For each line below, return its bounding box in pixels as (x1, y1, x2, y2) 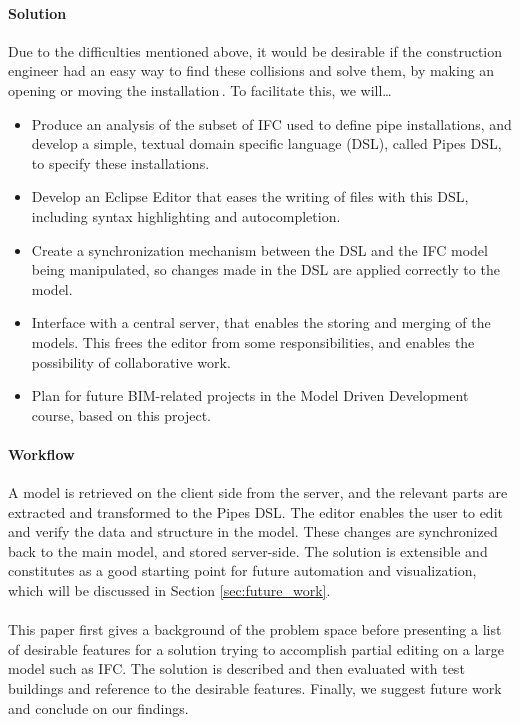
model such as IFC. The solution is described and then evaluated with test (8, 658, 465, 679)
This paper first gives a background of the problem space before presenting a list (8, 619, 502, 640)
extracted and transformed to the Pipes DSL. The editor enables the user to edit (8, 501, 503, 522)
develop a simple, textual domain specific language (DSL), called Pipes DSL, (31, 133, 502, 154)
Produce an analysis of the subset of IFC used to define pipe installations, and (31, 113, 512, 134)
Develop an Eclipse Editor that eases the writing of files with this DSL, (31, 186, 469, 207)
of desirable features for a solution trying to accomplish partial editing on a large (8, 638, 505, 659)
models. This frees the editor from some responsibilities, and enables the (31, 331, 475, 352)
